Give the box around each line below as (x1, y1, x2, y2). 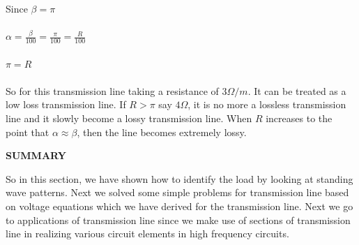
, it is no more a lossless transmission (188, 97, 346, 112)
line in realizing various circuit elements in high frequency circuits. (6, 226, 289, 241)
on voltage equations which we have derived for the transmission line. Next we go (6, 198, 353, 213)
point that (6, 124, 49, 139)
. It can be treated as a (247, 83, 346, 98)
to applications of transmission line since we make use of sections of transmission (6, 212, 351, 227)
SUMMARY (6, 148, 66, 163)
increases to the (266, 110, 333, 125)
